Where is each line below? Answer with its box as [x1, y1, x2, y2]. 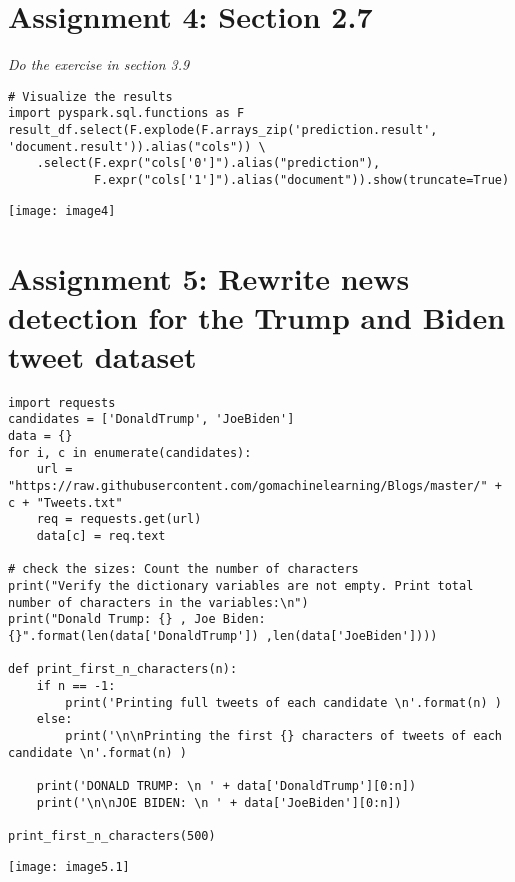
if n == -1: [36, 678, 116, 693]
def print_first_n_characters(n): [8, 662, 238, 677]
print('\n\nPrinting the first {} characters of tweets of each [65, 728, 502, 743]
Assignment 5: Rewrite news [8, 257, 410, 298]
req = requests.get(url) [36, 512, 202, 527]
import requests [8, 395, 116, 410]
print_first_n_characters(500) [8, 828, 216, 843]
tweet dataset [8, 335, 197, 376]
